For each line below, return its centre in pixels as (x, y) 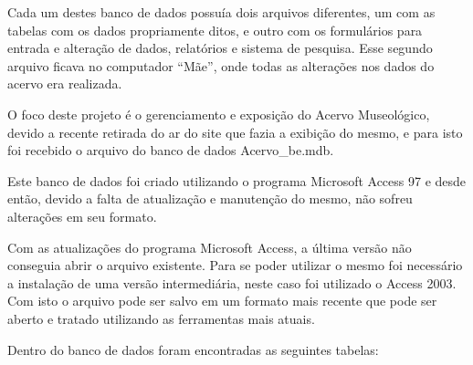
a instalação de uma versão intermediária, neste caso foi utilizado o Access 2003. (232, 282)
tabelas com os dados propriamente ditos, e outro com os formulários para (215, 30)
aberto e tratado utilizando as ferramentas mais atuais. (161, 318)
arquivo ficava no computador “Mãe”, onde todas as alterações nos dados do (221, 65)
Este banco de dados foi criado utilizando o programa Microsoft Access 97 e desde (237, 180)
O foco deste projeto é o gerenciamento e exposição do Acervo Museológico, (219, 114)
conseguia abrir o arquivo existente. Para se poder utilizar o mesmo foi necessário (235, 265)
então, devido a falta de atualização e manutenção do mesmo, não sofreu (210, 198)
